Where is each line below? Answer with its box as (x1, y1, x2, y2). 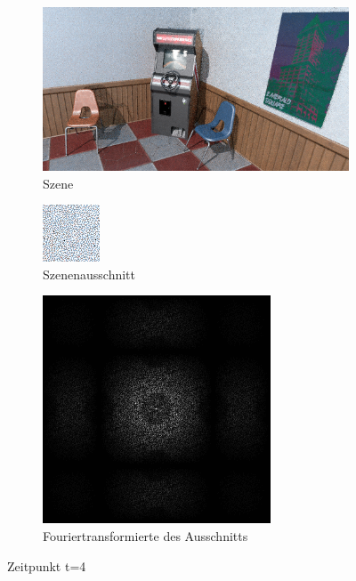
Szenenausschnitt (43, 264, 135, 283)
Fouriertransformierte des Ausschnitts (43, 527, 248, 545)
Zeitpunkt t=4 (7, 556, 86, 575)
